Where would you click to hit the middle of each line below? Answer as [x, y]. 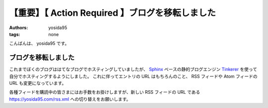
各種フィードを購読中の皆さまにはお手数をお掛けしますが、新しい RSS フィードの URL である [105, 92]
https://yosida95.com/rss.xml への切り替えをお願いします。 [70, 99]
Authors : [19, 28]
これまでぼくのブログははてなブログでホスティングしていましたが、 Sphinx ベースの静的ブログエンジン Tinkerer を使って [133, 70]
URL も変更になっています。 [38, 83]
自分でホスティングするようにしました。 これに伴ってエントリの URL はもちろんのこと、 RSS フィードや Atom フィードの [133, 76]
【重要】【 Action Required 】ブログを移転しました [112, 13]
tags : [15, 34]
